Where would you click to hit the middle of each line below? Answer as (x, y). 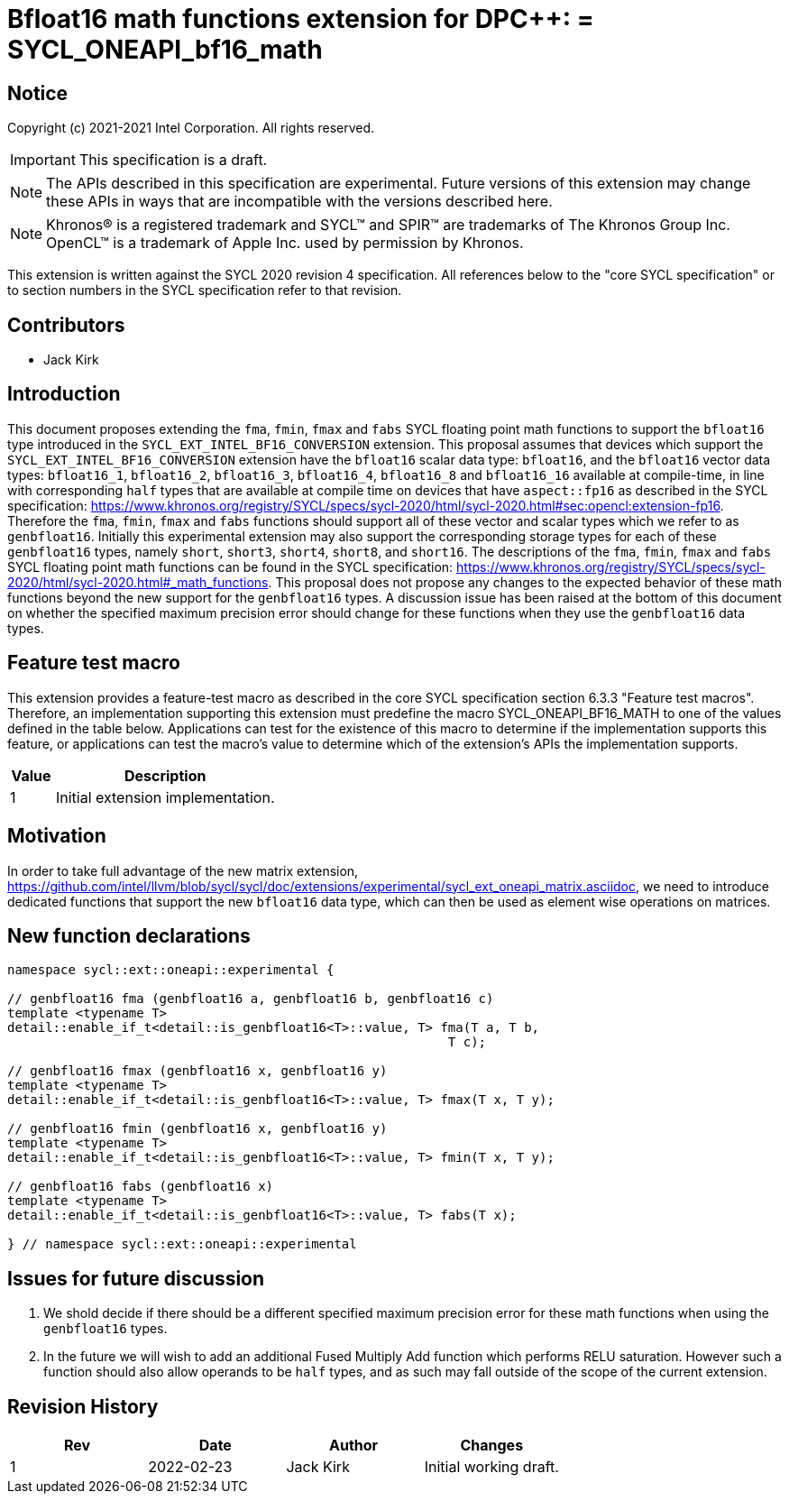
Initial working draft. (491, 1467)
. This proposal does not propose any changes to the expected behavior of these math (525, 582)
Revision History (83, 1406)
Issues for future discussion (136, 1278)
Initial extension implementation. (165, 797)
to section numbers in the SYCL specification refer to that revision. (205, 290)
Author (354, 1446)
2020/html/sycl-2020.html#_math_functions (138, 582)
